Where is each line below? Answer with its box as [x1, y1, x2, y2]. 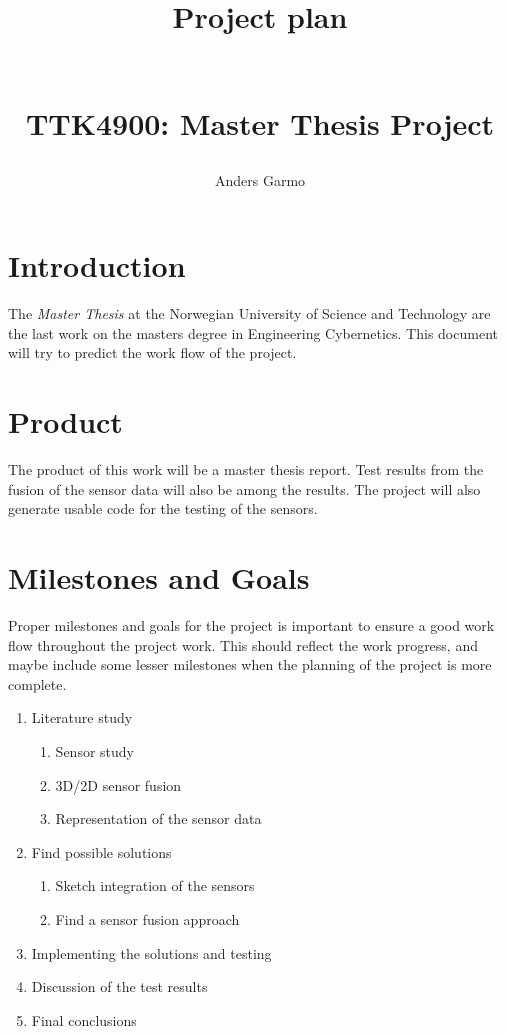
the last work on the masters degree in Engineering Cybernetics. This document [8, 322, 498, 343]
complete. [8, 673, 67, 694]
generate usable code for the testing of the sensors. [8, 498, 318, 519]
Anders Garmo [214, 169, 306, 190]
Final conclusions [31, 1009, 137, 1030]
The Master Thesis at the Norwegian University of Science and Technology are [8, 303, 491, 324]
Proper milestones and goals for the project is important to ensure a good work [8, 615, 495, 636]
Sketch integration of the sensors [55, 875, 255, 896]
